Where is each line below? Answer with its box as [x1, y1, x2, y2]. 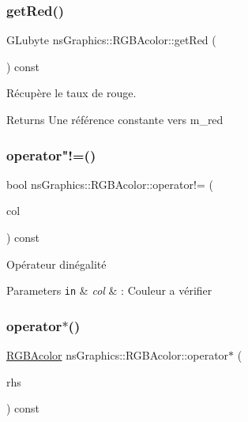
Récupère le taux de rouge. [6, 85, 137, 101]
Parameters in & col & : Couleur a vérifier [6, 282, 212, 299]
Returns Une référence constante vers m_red [6, 111, 224, 127]
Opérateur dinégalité [6, 255, 107, 272]
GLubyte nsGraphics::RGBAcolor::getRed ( [6, 32, 216, 48]
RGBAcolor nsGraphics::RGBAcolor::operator [6, 347, 229, 364]
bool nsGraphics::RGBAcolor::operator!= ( [6, 175, 213, 192]
